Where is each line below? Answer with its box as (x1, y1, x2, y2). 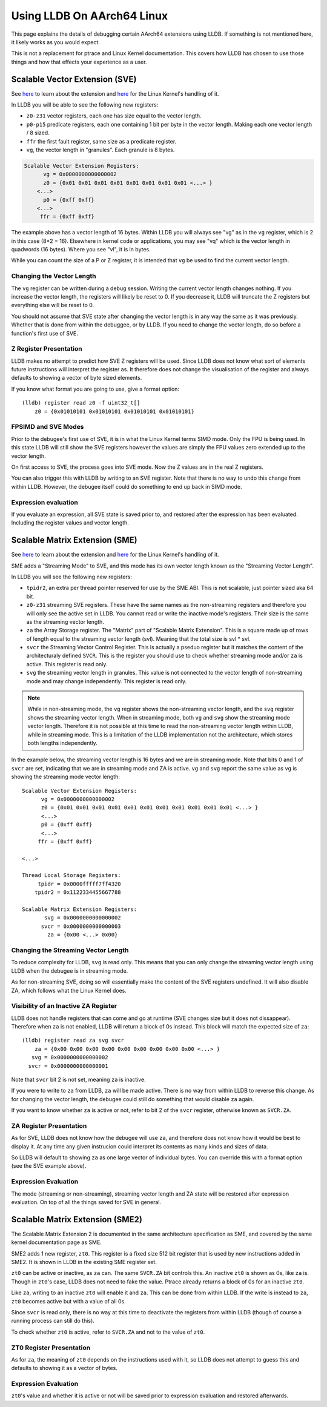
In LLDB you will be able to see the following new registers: (11, 101, 159, 108)
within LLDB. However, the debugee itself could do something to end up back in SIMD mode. (11, 483, 242, 490)
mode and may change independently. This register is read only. (26, 677, 187, 684)
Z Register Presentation (11, 345, 82, 353)
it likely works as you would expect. (11, 38, 100, 45)
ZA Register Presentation (11, 1121, 87, 1130)
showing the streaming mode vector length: (11, 773, 121, 781)
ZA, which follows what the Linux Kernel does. (11, 987, 127, 994)
